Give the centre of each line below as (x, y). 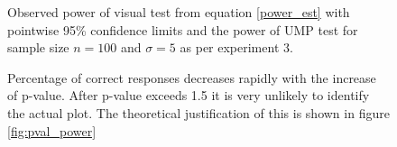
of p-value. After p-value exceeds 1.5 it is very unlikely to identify (189, 95)
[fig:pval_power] (52, 130)
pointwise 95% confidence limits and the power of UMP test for (183, 29)
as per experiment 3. (236, 47)
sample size (38, 47)
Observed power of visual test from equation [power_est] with (179, 12)
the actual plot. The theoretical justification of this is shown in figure (198, 112)
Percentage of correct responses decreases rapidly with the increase (192, 77)
